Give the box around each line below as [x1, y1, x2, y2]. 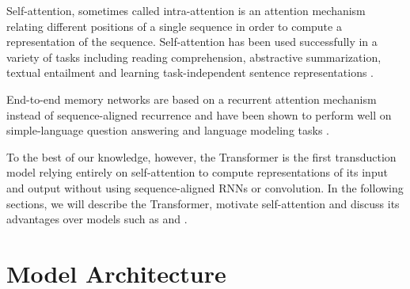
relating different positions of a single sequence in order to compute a [6, 17, 342, 34]
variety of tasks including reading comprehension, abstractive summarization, [6, 48, 382, 65]
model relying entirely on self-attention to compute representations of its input [6, 164, 388, 181]
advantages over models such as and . [6, 211, 188, 227]
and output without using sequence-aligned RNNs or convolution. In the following [6, 179, 404, 196]
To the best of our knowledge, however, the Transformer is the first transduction [6, 148, 397, 165]
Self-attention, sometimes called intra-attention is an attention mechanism [6, 2, 366, 18]
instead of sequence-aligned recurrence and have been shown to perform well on [6, 106, 392, 123]
